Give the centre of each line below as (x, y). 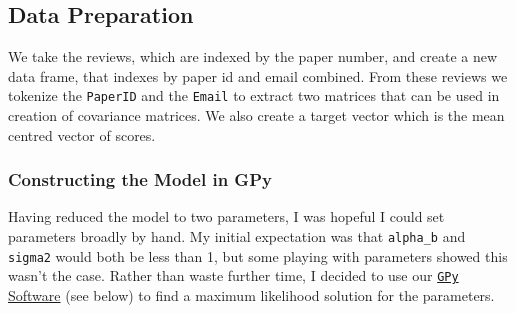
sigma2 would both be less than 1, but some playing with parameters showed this (258, 255)
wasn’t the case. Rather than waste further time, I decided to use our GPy (233, 275)
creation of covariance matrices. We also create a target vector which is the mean (256, 115)
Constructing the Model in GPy (140, 179)
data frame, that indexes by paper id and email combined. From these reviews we (258, 75)
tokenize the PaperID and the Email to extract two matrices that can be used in (254, 95)
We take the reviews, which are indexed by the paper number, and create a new (253, 56)
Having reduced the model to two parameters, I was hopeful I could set (226, 216)
